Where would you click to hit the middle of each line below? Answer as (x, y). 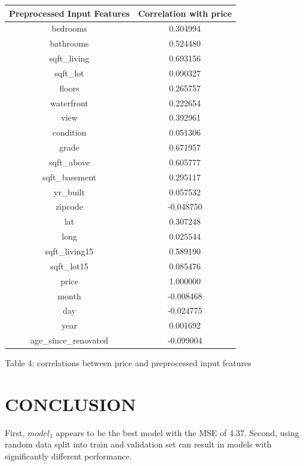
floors (69, 88)
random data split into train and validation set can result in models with (138, 444)
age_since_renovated (70, 340)
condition (69, 132)
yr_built (69, 191)
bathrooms (69, 43)
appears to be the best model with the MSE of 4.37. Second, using (177, 432)
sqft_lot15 (69, 266)
